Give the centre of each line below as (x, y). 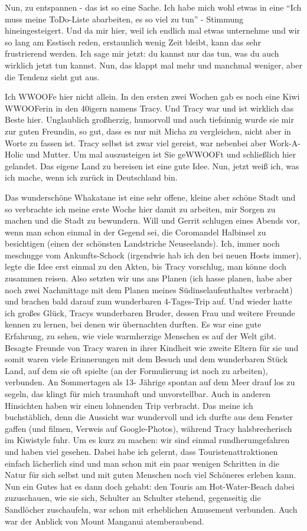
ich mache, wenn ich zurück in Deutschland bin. (91, 177)
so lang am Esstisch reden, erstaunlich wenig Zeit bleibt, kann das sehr (133, 42)
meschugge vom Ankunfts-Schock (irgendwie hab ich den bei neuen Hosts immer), (153, 255)
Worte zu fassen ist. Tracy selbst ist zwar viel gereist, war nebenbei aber (136, 142)
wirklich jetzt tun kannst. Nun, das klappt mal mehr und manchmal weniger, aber (153, 65)
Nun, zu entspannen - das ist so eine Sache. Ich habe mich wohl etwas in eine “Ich (153, 7)
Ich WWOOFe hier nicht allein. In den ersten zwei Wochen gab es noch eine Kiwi (152, 96)
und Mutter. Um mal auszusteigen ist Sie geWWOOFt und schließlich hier (161, 154)
